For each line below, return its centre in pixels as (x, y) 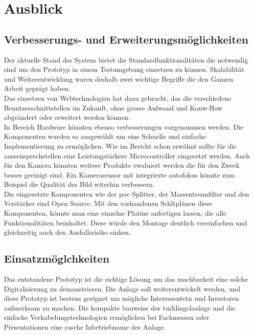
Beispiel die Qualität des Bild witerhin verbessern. (79, 184)
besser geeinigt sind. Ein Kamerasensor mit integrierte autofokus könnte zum (119, 174)
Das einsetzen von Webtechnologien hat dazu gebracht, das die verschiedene (118, 98)
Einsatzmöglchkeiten (57, 258)
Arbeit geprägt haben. (37, 88)
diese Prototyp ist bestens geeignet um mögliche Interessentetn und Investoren (122, 298)
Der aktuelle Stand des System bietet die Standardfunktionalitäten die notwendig (126, 59)
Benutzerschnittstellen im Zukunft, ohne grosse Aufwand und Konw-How (113, 107)
